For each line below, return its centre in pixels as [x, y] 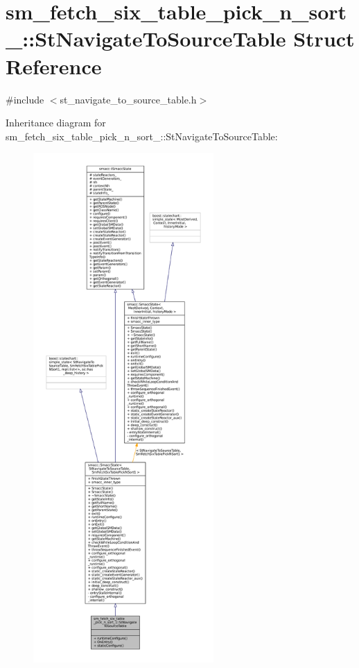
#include [25, 99]
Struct [324, 39]
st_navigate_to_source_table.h [128, 99]
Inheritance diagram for [56, 123]
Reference [54, 66]
